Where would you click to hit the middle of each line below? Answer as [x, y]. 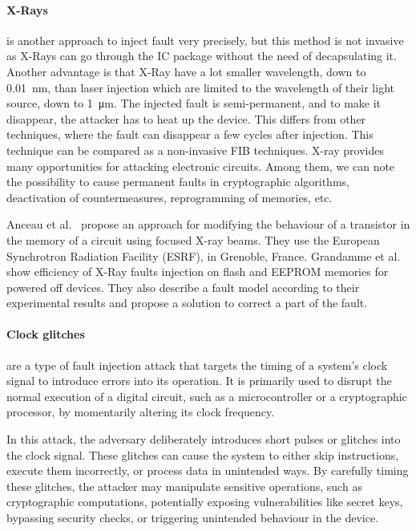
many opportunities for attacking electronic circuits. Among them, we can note [201, 166]
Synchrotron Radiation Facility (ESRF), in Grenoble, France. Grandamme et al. [204, 255]
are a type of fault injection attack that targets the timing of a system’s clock [197, 365]
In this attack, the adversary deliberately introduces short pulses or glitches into [204, 439]
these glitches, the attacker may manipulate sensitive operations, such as [184, 486]
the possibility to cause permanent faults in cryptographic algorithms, [178, 182]
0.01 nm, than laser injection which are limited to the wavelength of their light [200, 87]
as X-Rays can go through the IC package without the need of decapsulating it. [202, 56]
